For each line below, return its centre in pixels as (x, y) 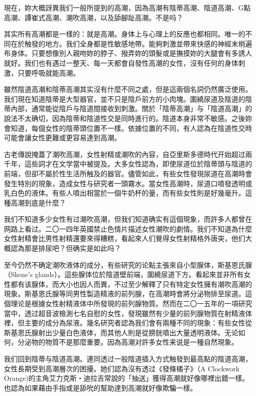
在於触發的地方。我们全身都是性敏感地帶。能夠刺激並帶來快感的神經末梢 (128, 43)
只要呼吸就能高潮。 (48, 72)
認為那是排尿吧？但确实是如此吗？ (66, 248)
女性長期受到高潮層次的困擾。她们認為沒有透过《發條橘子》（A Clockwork (122, 368)
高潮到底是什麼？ (38, 202)
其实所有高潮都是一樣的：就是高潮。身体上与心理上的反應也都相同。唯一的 (125, 34)
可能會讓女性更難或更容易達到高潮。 (63, 138)
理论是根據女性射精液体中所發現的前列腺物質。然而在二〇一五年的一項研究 (131, 303)
